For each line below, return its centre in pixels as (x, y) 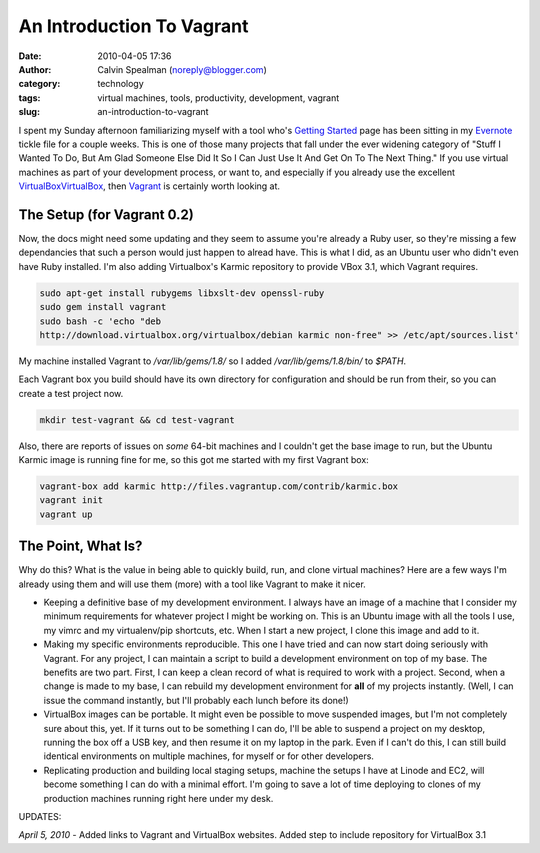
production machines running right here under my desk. (158, 798)
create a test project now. (71, 393)
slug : (29, 112)
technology (120, 84)
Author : (35, 69)
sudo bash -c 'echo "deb (100, 321)
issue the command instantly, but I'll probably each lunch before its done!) (196, 700)
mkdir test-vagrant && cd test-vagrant (137, 419)
